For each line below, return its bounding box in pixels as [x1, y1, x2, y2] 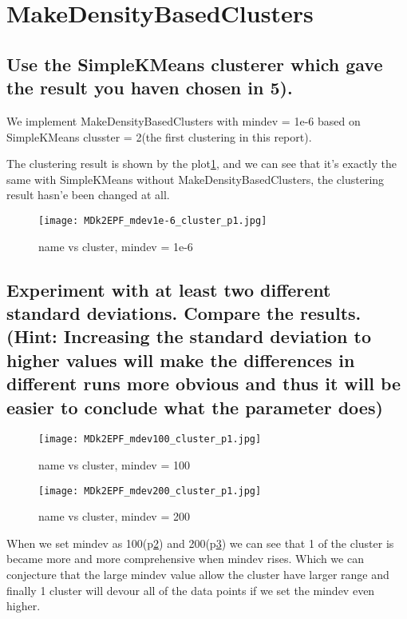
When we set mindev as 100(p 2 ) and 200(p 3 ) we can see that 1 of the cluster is [6, 534, 394, 551]
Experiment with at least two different [6, 277, 331, 302]
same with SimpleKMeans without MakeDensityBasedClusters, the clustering [6, 170, 385, 187]
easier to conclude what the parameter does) [6, 394, 383, 419]
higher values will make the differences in [6, 347, 355, 372]
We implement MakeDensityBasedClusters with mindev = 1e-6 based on [6, 112, 361, 129]
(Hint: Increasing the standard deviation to [6, 324, 372, 349]
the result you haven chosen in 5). [6, 75, 293, 100]
